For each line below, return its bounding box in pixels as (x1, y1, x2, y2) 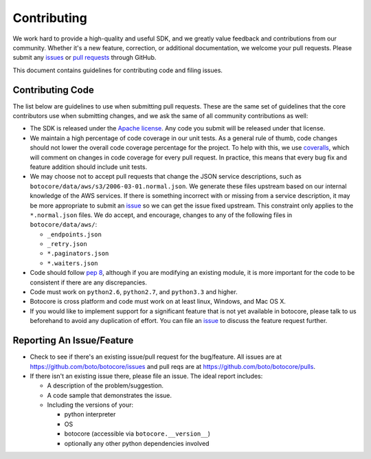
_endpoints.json (47, 230, 102, 238)
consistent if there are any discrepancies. (30, 278, 147, 287)
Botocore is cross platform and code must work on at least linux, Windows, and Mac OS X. (30, 298, 286, 306)
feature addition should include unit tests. (30, 162, 148, 171)
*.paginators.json (47, 249, 109, 258)
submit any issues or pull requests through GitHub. (12, 54, 157, 62)
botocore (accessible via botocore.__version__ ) (64, 429, 211, 438)
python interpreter (64, 410, 116, 418)
